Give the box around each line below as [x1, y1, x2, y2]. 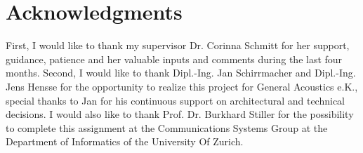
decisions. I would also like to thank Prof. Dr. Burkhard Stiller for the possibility [6, 107, 354, 121]
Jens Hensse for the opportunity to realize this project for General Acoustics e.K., [6, 79, 358, 93]
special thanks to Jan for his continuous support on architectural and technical [6, 93, 345, 107]
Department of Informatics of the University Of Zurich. [6, 134, 244, 149]
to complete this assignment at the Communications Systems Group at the [6, 120, 328, 135]
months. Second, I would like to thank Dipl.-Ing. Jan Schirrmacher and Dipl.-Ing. [6, 65, 356, 80]
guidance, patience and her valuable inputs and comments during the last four [6, 51, 343, 66]
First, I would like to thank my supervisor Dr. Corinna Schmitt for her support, [6, 38, 350, 53]
